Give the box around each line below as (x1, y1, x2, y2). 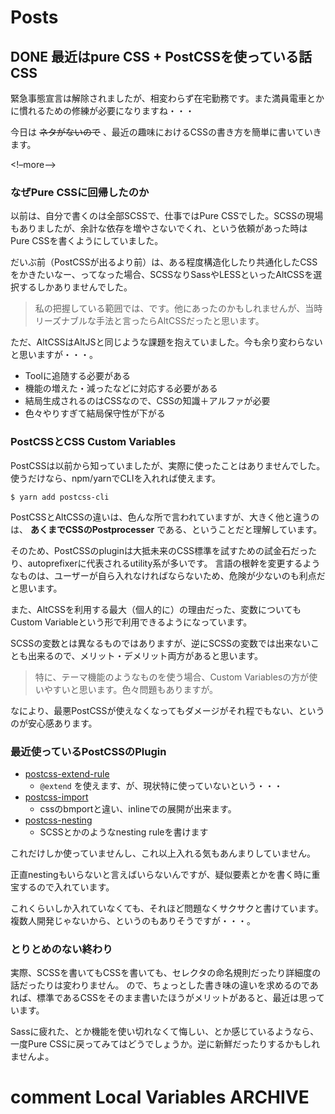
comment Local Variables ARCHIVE (10, 1086, 310, 1109)
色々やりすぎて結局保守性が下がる (24, 407, 166, 420)
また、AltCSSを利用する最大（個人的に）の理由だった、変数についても (10, 603, 302, 615)
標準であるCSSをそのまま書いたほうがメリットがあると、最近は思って (36, 992, 325, 1004)
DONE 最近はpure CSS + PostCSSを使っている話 (10, 48, 312, 65)
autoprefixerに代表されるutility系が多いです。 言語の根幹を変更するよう (27, 557, 321, 569)
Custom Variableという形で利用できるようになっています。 (10, 616, 253, 628)
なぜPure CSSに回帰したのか (10, 185, 150, 199)
